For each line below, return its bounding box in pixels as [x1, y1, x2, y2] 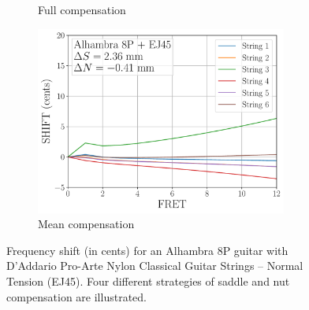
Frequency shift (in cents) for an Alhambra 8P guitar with [6, 242, 289, 258]
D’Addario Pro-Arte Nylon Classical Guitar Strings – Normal [6, 257, 303, 274]
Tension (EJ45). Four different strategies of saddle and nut [6, 272, 290, 289]
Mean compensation [38, 216, 135, 232]
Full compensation [38, 2, 126, 17]
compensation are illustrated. [6, 288, 147, 304]
